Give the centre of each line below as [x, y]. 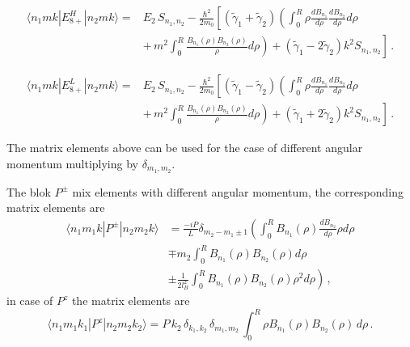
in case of [30, 300]
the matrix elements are [131, 300]
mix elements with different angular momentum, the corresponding [238, 191]
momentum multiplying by [72, 163]
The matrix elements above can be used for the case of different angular [185, 148]
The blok [29, 191]
